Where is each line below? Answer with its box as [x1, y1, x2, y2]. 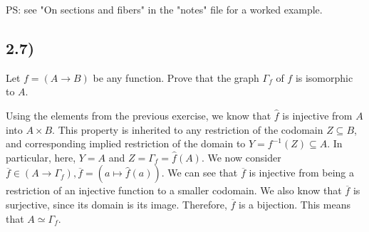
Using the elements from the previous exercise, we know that [6, 107, 271, 122]
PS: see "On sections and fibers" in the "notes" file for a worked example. [6, 2, 323, 16]
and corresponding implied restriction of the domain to [6, 136, 246, 151]
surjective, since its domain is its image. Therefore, [6, 196, 227, 211]
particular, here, [6, 149, 76, 164]
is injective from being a [249, 165, 355, 180]
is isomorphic [295, 70, 353, 85]
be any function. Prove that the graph [93, 70, 259, 85]
